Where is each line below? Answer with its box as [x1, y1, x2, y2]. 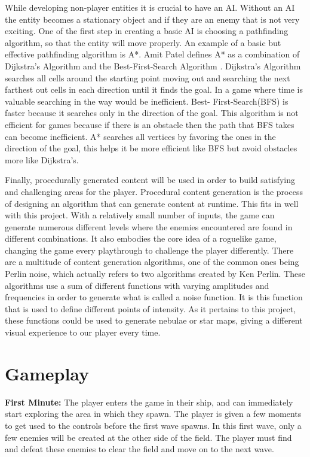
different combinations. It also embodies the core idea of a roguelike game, [5, 232, 277, 245]
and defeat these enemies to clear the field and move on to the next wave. [5, 443, 274, 455]
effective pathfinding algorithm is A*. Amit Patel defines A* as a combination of [5, 48, 300, 60]
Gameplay [5, 361, 90, 385]
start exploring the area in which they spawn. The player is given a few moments [5, 407, 302, 420]
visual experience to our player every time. [5, 326, 161, 339]
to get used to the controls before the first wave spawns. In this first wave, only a [5, 419, 302, 431]
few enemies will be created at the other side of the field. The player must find [5, 431, 292, 443]
